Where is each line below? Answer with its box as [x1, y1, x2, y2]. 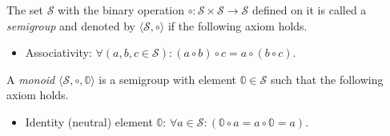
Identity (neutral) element [25, 113, 153, 130]
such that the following [270, 70, 384, 87]
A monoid [6, 70, 55, 87]
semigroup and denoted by [6, 17, 135, 34]
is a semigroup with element [99, 70, 236, 87]
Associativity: [25, 44, 92, 61]
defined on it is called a [251, 2, 367, 18]
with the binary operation [58, 2, 185, 18]
